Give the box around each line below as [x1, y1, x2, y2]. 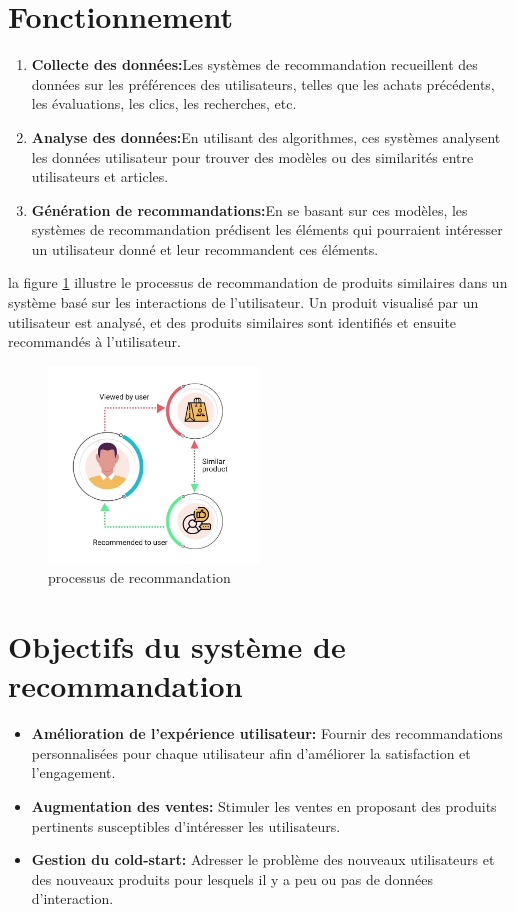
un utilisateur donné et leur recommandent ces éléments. [31, 238, 379, 259]
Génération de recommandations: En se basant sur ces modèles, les [31, 199, 468, 220]
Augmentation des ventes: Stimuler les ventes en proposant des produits [31, 795, 497, 816]
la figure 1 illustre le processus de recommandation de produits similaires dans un [8, 272, 508, 293]
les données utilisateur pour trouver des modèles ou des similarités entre [31, 146, 474, 167]
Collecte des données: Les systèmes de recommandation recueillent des [31, 54, 478, 75]
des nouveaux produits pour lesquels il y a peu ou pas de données [31, 868, 433, 889]
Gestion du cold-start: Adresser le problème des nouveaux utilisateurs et [31, 849, 495, 870]
